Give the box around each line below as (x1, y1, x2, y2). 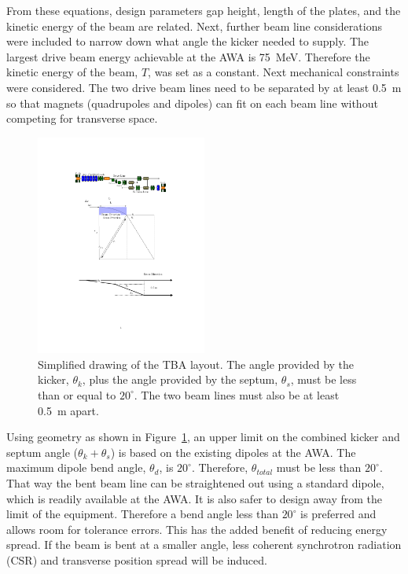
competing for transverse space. (6, 110, 158, 127)
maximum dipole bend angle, (6, 459, 146, 476)
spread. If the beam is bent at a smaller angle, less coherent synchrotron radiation (6, 536, 402, 553)
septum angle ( (6, 443, 79, 460)
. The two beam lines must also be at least (134, 386, 340, 403)
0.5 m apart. (38, 402, 99, 418)
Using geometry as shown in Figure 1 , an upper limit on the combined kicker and (6, 429, 400, 445)
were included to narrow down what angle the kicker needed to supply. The (6, 33, 369, 50)
